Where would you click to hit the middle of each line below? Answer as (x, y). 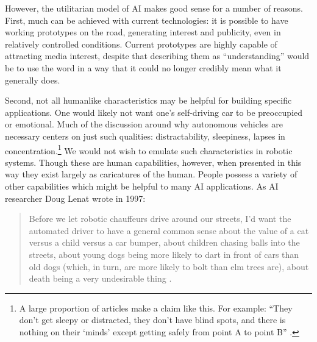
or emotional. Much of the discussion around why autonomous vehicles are (144, 124)
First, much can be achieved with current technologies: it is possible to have (147, 20)
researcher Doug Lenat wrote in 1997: (75, 198)
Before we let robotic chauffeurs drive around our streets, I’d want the (160, 219)
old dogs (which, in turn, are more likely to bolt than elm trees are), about (169, 266)
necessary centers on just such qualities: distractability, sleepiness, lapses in (145, 136)
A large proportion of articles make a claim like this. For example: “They (156, 308)
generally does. (33, 80)
